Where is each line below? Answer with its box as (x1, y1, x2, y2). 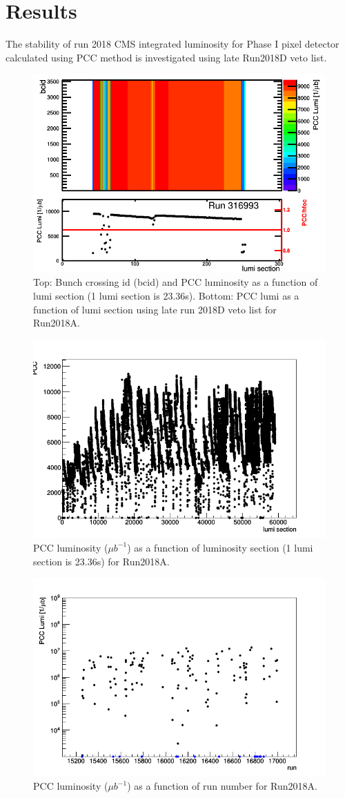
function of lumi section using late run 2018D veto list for (33, 302, 277, 316)
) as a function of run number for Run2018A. (127, 779, 317, 793)
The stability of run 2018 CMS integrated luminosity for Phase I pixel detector (6, 37, 339, 51)
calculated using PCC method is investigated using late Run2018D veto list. (6, 50, 327, 64)
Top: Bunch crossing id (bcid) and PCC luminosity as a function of (33, 275, 318, 289)
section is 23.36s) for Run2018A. (33, 554, 170, 568)
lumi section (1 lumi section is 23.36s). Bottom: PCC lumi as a (33, 289, 299, 303)
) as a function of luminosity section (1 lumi (127, 540, 313, 554)
